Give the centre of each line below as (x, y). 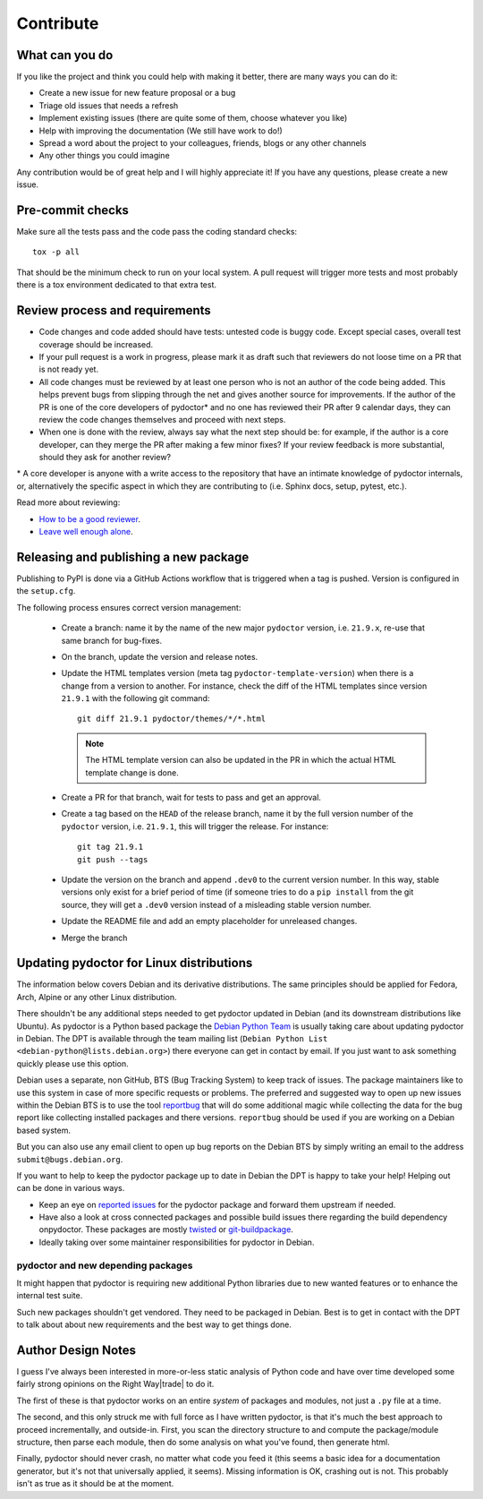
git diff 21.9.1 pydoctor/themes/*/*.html (172, 719)
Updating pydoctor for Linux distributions (135, 963)
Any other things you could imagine (104, 156)
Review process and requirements (114, 310)
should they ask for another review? (105, 458)
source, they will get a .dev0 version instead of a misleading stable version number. (216, 904)
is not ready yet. (68, 369)
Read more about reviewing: (68, 502)
